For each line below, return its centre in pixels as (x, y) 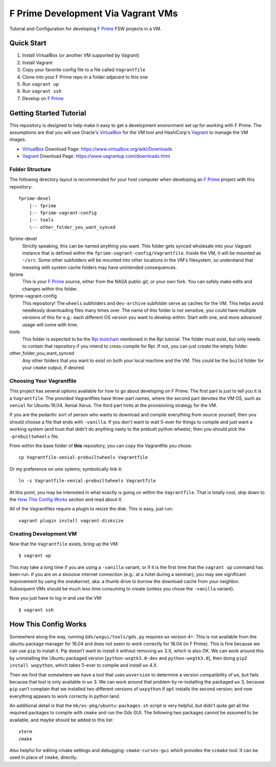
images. (18, 140)
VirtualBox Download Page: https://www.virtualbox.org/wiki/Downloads (97, 149)
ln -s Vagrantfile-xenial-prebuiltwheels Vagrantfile (87, 481)
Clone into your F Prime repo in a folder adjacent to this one (85, 77)
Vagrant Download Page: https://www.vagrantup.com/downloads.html (96, 156)
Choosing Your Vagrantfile (43, 380)
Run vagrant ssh (42, 91)
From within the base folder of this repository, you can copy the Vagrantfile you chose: (101, 446)
